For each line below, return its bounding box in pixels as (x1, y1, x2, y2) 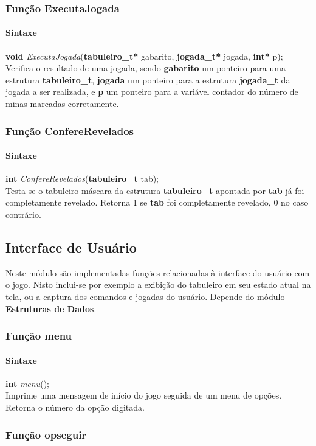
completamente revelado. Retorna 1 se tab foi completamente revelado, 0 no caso (5, 196, 309, 209)
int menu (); (5, 377, 49, 389)
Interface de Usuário (5, 238, 137, 257)
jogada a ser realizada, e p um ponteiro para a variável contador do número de (5, 85, 298, 98)
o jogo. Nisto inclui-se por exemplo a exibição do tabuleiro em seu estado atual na (5, 278, 311, 291)
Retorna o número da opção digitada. (5, 401, 145, 414)
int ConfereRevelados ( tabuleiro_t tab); (5, 172, 159, 185)
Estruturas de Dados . (5, 302, 97, 315)
